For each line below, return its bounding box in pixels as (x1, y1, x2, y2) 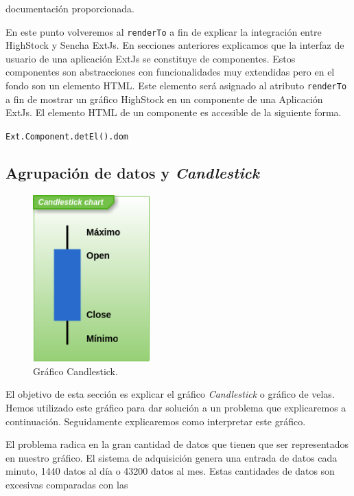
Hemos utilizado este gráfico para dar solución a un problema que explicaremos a (5, 401, 346, 415)
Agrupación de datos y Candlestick (5, 161, 259, 183)
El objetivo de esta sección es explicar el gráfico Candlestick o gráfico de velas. (5, 387, 335, 401)
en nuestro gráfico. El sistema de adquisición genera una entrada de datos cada (5, 450, 338, 464)
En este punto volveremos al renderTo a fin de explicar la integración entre (5, 24, 322, 38)
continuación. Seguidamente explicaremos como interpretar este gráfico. (5, 414, 306, 428)
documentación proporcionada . (5, 1, 134, 15)
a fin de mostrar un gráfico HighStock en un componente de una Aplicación (5, 91, 323, 106)
